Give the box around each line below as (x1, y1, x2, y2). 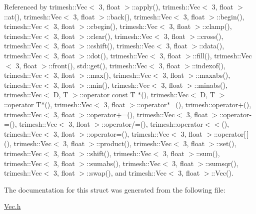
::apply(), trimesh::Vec (131, 1, 200, 11)
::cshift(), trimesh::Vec (86, 40, 154, 51)
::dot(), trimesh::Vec (86, 50, 148, 60)
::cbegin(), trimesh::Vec (86, 21, 158, 31)
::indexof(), (191, 60, 225, 70)
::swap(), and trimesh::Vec (86, 168, 167, 178)
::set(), (216, 138, 236, 149)
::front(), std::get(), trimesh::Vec (48, 60, 147, 70)
